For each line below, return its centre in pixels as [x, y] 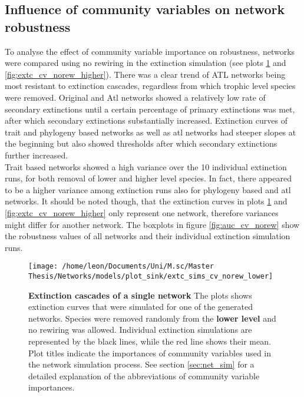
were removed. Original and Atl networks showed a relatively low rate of [135, 97]
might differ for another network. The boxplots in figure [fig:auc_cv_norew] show [152, 224]
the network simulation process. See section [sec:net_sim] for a [141, 364]
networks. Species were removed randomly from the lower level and [152, 318]
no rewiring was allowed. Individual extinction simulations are [140, 330]
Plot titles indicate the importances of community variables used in [150, 353]
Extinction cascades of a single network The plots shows [140, 295]
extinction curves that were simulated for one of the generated [141, 307]
